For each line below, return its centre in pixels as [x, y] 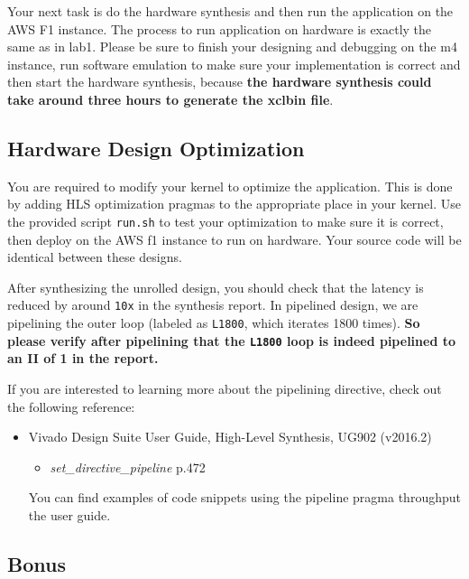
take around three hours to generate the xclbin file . [170, 99]
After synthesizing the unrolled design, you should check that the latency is [216, 287]
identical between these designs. [95, 257]
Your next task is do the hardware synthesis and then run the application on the [230, 11]
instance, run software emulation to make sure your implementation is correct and [234, 64]
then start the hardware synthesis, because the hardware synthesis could [220, 82]
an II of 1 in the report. [83, 358]
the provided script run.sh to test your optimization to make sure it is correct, [225, 221]
